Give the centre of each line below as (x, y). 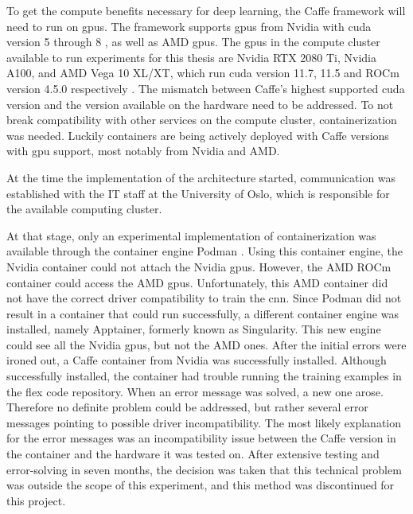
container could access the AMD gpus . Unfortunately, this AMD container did (197, 282)
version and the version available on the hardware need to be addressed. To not (200, 104)
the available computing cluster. (84, 209)
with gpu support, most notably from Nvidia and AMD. (143, 151)
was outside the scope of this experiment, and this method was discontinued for (201, 485)
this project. (36, 500)
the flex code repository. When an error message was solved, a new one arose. (195, 391)
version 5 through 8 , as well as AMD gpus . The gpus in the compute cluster (193, 42)
